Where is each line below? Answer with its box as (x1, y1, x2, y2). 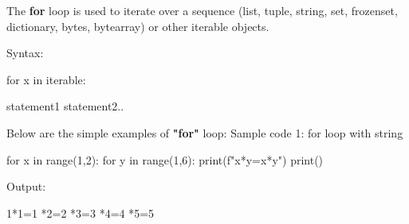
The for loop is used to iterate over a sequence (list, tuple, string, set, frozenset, (6, 2, 398, 18)
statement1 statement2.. (6, 98, 124, 114)
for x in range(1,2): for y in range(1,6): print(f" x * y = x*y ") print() (6, 151, 324, 168)
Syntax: (6, 44, 44, 61)
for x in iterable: (6, 71, 86, 87)
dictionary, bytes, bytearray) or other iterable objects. (6, 17, 269, 34)
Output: (6, 178, 46, 195)
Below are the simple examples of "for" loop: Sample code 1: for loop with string (6, 124, 403, 141)
